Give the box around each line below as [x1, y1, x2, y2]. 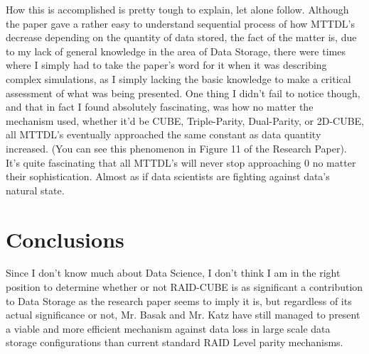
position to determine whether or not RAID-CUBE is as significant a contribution [6, 280, 363, 294]
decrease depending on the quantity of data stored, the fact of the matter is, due [6, 30, 357, 45]
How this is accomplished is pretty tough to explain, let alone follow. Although [6, 2, 349, 16]
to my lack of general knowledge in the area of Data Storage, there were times [6, 43, 346, 58]
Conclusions [6, 224, 124, 253]
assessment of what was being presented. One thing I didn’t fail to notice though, [6, 85, 360, 100]
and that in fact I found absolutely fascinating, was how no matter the [6, 99, 314, 114]
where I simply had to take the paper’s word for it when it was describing [6, 57, 327, 72]
